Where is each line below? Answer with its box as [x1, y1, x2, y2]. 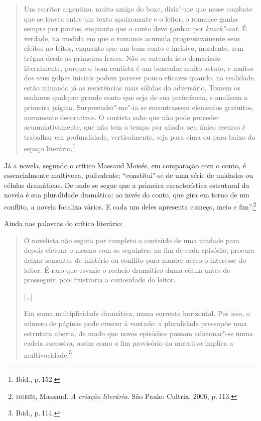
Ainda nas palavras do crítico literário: [4, 218, 123, 229]
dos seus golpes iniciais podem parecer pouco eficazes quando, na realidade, [24, 72, 256, 83]
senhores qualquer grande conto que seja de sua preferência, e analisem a [24, 92, 248, 102]
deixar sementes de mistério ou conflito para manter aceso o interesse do [24, 254, 246, 265]
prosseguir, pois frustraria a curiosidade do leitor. [24, 274, 176, 285]
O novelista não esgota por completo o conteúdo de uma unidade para [24, 235, 239, 245]
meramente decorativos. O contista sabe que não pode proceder [24, 112, 219, 122]
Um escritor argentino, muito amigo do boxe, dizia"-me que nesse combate [24, 4, 252, 14]
